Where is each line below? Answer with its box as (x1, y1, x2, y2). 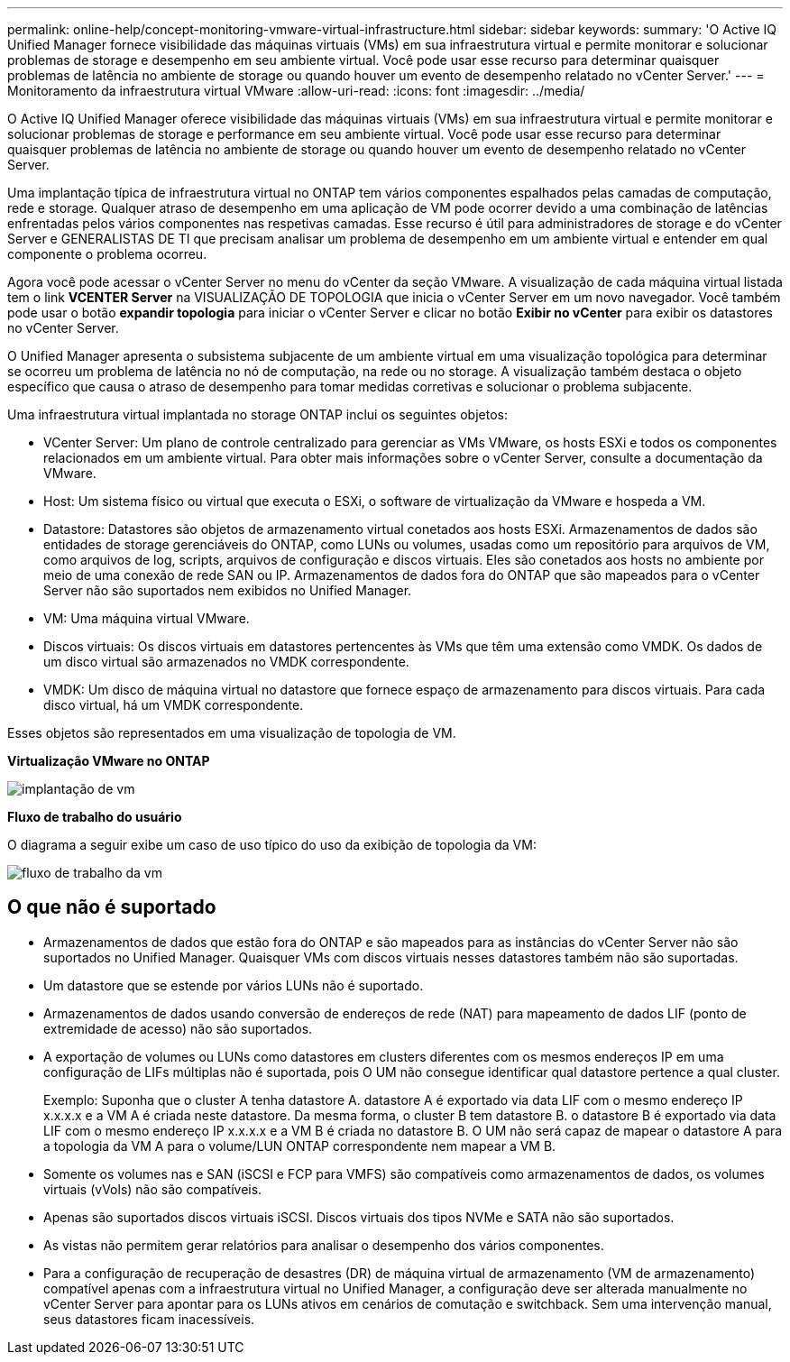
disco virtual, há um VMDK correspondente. (43, 697, 304, 713)
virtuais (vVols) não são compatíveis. (43, 1181, 262, 1197)
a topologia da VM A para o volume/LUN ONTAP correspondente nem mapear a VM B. (43, 1137, 556, 1154)
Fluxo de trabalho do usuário (7, 809, 182, 824)
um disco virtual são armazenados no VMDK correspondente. (43, 654, 409, 669)
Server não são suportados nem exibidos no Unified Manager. (43, 583, 412, 598)
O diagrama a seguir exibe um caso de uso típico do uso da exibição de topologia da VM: (7, 837, 537, 852)
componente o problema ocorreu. (7, 246, 207, 262)
